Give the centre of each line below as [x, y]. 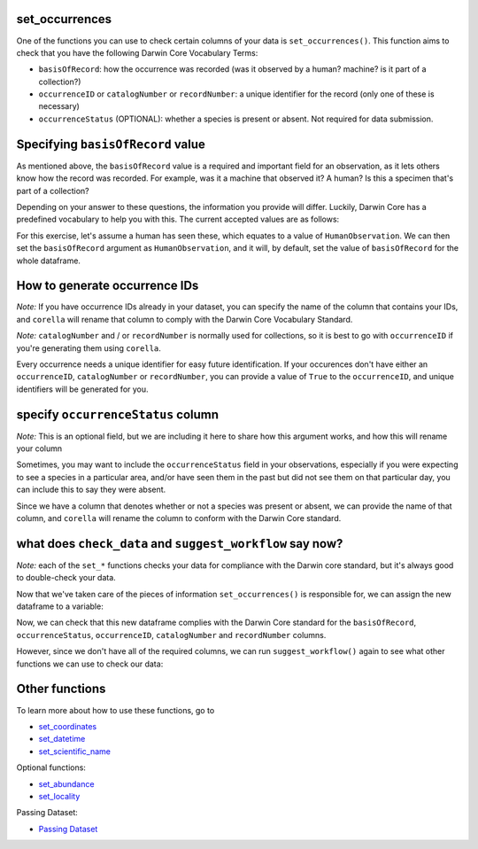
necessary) [59, 106]
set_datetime [62, 739]
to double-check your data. [66, 578]
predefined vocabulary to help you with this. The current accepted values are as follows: [178, 219]
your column [39, 448]
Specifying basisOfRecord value [111, 144]
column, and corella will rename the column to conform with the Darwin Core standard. [179, 518]
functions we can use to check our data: [90, 664]
